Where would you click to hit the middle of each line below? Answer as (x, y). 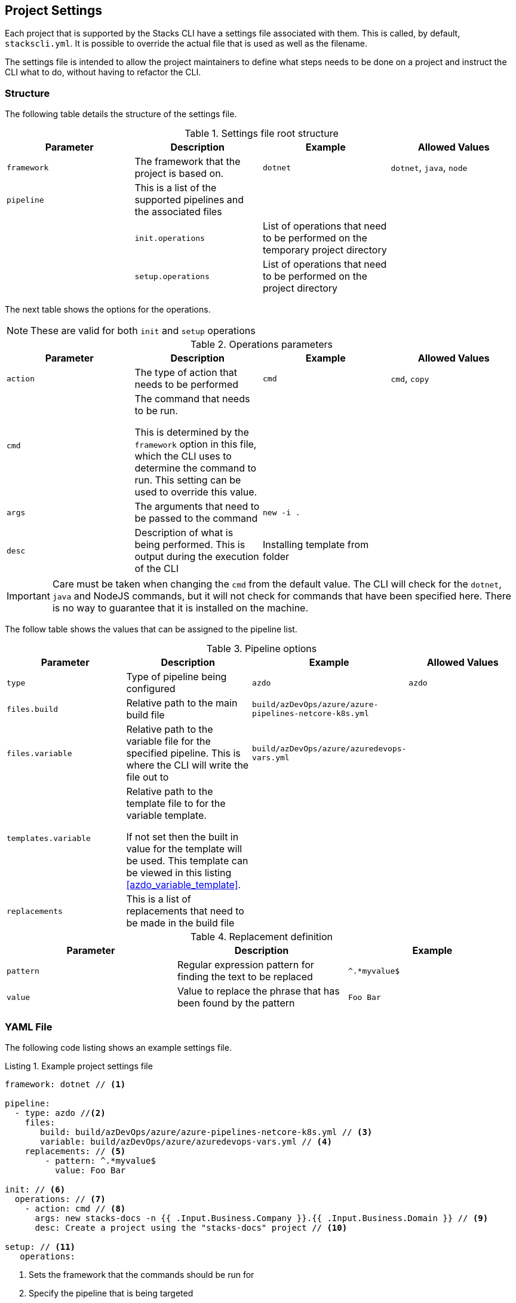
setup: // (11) (40, 1247)
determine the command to (196, 468)
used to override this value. (196, 492)
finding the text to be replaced (245, 977)
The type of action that (186, 373)
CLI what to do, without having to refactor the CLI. (103, 72)
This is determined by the (192, 432)
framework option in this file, (196, 444)
